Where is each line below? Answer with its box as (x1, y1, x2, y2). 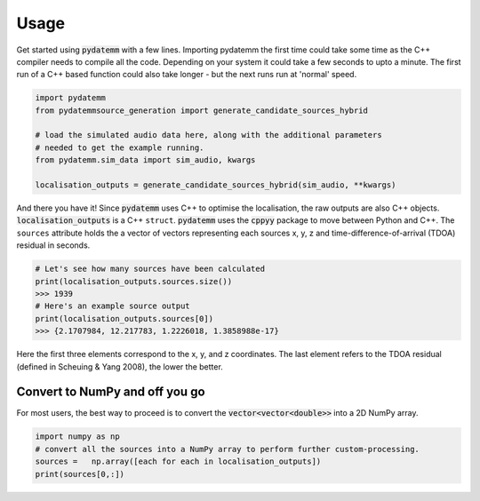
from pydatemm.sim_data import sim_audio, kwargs (35, 155, 256, 165)
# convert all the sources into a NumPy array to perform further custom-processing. (35, 444, 420, 454)
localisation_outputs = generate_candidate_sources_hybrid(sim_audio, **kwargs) (35, 180, 396, 190)
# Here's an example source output (35, 301, 190, 311)
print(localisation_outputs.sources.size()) (35, 276, 233, 286)
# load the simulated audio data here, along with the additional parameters (35, 130, 382, 140)
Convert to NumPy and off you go (16, 385, 205, 400)
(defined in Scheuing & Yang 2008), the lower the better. (16, 361, 224, 372)
